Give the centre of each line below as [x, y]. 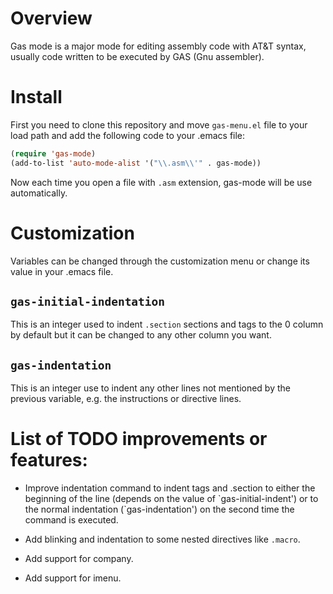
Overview [51, 18]
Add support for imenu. [73, 578]
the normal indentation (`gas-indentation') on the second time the [159, 509]
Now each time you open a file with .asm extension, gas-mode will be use [161, 182]
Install [36, 97]
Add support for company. [79, 559]
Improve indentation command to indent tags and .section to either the [170, 488]
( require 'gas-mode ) [53, 153]
